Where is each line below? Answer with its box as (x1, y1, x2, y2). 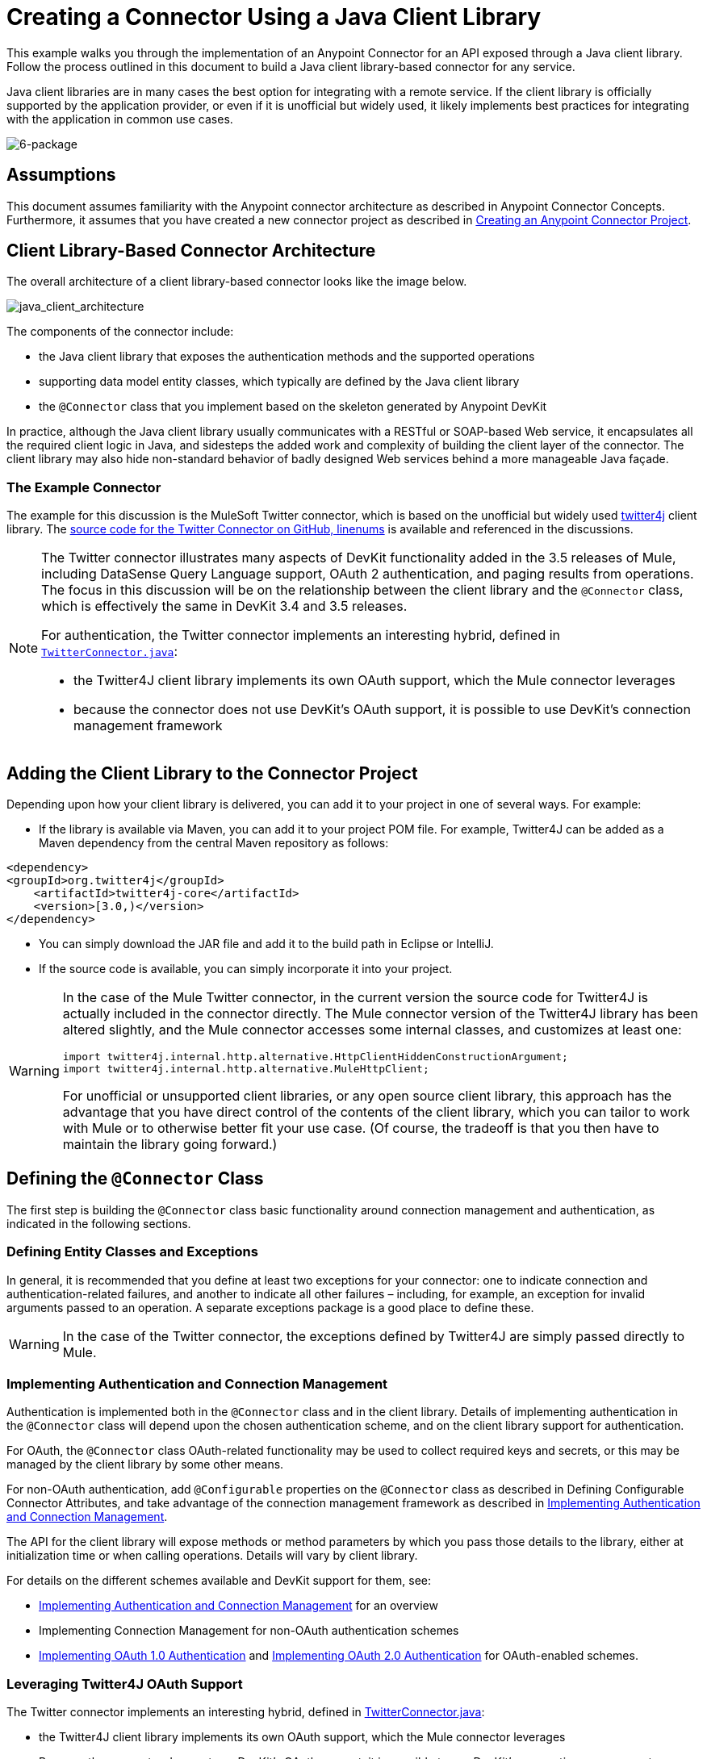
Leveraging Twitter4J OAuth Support (6, 1675, 243, 1692)
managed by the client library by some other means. (6, 1457, 284, 1472)
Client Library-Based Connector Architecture (6, 240, 376, 261)
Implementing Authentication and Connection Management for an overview (39, 1598, 438, 1613)
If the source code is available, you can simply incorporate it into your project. (39, 962, 453, 976)
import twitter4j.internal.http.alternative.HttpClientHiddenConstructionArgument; (62, 1051, 568, 1063)
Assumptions (6, 165, 116, 186)
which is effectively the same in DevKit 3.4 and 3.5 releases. (41, 598, 408, 615)
